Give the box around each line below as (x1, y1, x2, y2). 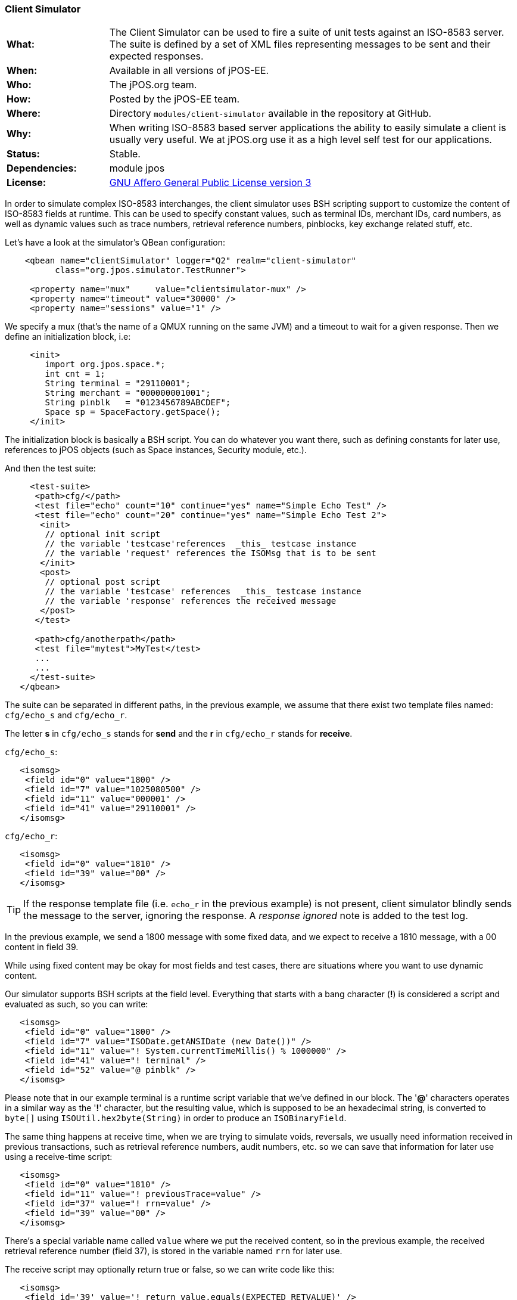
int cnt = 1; (45, 369, 105, 379)
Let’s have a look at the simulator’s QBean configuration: (5, 237, 226, 248)
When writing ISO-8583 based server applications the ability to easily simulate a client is (109, 122, 506, 134)
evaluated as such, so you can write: (5, 999, 148, 1010)
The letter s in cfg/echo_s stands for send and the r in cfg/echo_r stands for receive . (5, 728, 353, 739)
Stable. (109, 148, 141, 160)
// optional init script (45, 529, 161, 539)
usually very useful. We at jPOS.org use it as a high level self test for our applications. (109, 134, 492, 146)
